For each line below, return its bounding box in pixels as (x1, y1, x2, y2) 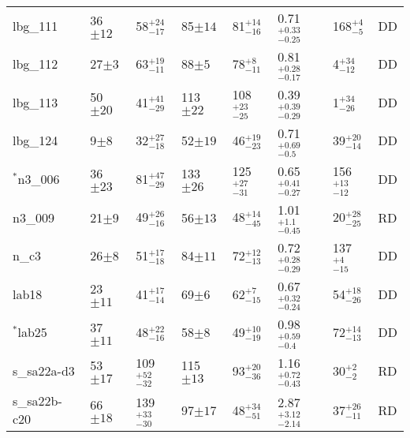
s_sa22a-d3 (13, 361, 75, 380)
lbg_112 (13, 54, 58, 73)
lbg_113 (13, 92, 58, 111)
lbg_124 (13, 131, 58, 150)
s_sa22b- (13, 391, 62, 410)
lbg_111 (13, 16, 58, 35)
